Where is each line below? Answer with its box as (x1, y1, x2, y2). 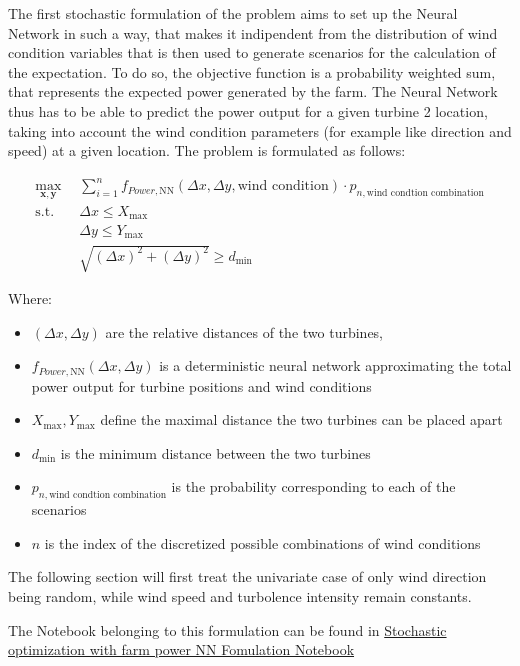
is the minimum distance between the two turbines (60, 442, 371, 463)
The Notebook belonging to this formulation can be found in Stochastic (8, 619, 447, 640)
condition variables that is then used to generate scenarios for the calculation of (8, 42, 496, 63)
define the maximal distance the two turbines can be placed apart (100, 409, 503, 430)
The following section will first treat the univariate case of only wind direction (8, 566, 487, 587)
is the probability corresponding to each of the (171, 476, 456, 497)
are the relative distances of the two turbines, (105, 321, 384, 342)
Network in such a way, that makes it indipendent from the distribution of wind (8, 22, 498, 43)
